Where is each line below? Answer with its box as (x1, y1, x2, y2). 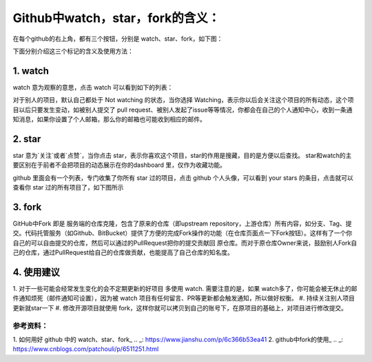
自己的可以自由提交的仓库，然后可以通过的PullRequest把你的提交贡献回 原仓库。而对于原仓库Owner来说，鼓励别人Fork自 (12, 239, 358, 247)
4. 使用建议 (12, 266, 60, 278)
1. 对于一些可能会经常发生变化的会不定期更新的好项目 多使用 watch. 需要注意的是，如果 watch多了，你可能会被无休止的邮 (12, 285, 358, 293)
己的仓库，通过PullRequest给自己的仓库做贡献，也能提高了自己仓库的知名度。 (12, 248, 234, 257)
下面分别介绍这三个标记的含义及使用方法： (12, 47, 134, 55)
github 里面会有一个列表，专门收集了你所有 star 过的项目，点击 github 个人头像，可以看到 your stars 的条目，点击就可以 (12, 173, 354, 182)
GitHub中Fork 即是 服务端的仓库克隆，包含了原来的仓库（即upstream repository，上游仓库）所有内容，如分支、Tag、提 (12, 219, 352, 228)
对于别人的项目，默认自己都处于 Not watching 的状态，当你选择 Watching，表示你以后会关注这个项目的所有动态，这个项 (12, 96, 354, 104)
